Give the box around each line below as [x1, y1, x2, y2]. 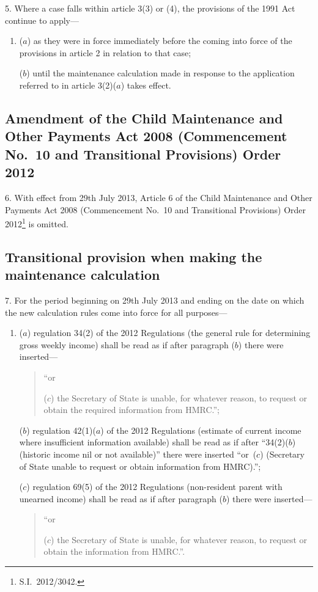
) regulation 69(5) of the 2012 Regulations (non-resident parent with [26, 480, 283, 493]
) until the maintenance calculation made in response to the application [26, 67, 295, 79]
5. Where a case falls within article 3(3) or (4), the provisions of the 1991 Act [5, 2, 295, 14]
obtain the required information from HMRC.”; [43, 403, 220, 416]
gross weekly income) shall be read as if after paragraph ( [19, 338, 235, 351]
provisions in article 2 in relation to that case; [19, 46, 191, 59]
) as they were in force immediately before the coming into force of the [27, 34, 292, 47]
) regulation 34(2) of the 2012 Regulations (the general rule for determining [27, 326, 311, 339]
